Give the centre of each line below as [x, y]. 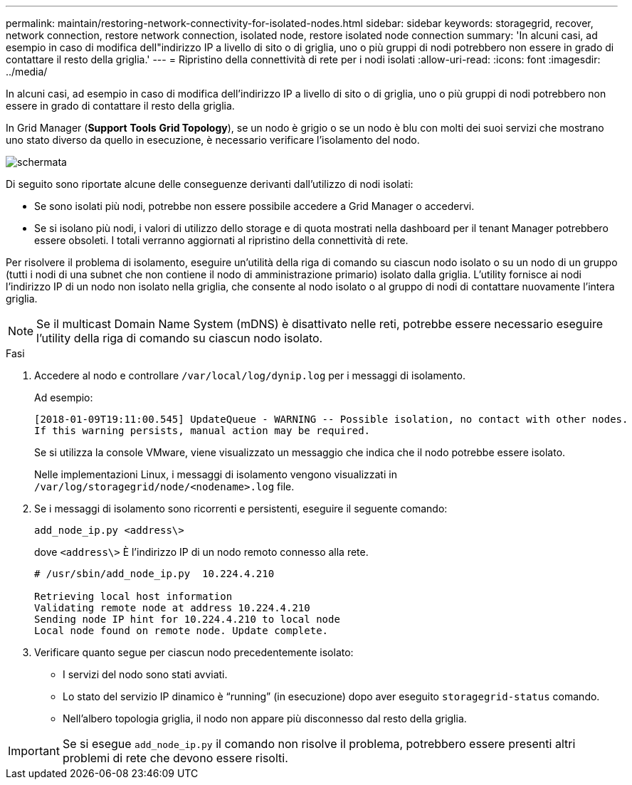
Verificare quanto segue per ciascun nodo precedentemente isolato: [194, 652]
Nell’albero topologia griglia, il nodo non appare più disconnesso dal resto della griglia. [265, 718]
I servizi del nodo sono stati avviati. [145, 674]
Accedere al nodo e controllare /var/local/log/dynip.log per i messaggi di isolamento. [250, 375]
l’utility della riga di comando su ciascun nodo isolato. [180, 338]
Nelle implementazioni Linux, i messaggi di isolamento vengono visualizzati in [216, 474]
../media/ [27, 72]
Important [34, 751]
